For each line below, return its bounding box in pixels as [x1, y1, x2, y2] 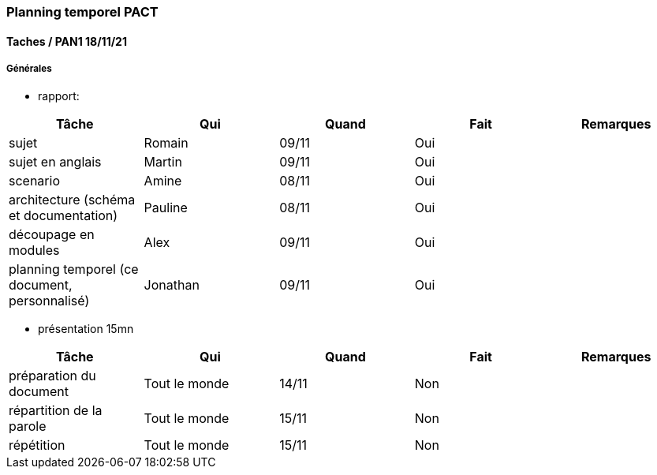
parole [9, 418, 47, 435]
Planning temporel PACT [6, 4, 159, 20]
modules [9, 242, 60, 259]
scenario [9, 173, 60, 189]
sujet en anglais [9, 154, 102, 170]
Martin [144, 154, 182, 170]
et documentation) [9, 208, 118, 224]
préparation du [9, 368, 96, 384]
